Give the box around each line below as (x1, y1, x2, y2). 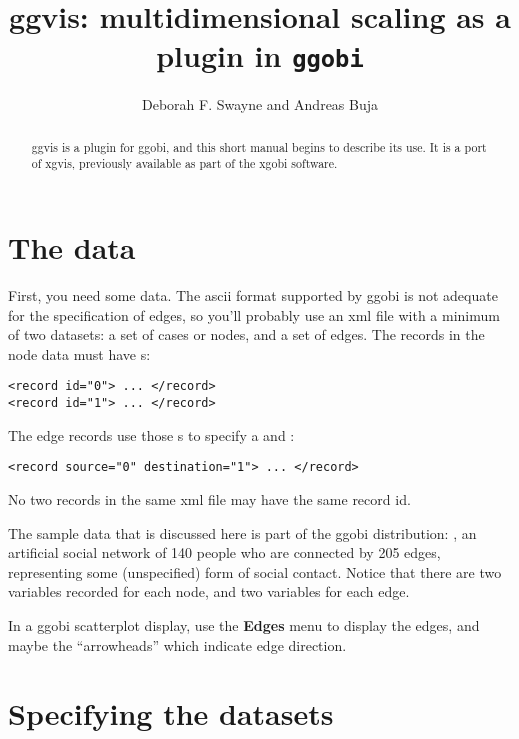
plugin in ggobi (156, 35, 364, 76)
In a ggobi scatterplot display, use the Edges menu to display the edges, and (8, 614, 480, 635)
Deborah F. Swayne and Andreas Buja (141, 94, 379, 115)
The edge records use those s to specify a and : (8, 424, 295, 445)
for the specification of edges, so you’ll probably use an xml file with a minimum (8, 304, 500, 325)
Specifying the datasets (8, 693, 334, 734)
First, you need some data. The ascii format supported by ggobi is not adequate (8, 285, 498, 306)
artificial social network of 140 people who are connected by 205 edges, (8, 542, 441, 563)
